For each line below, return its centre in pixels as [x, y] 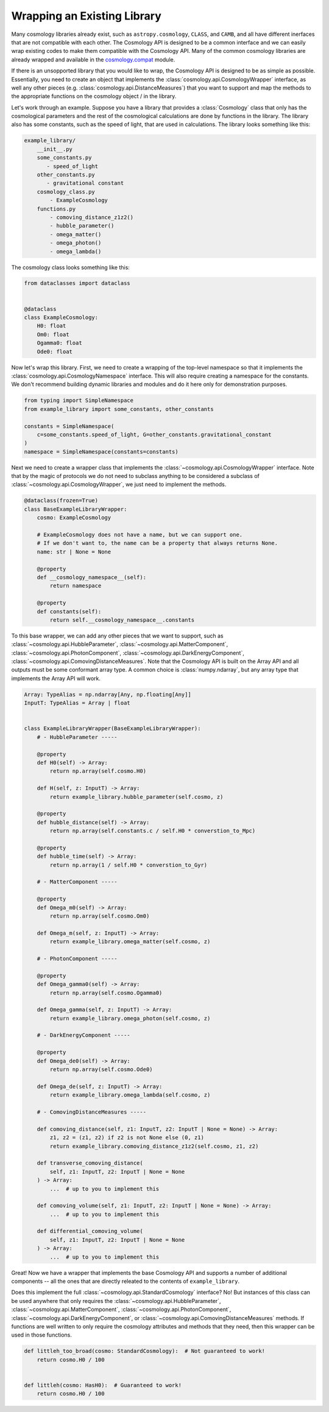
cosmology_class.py [66, 191]
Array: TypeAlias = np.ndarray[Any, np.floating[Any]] [108, 694]
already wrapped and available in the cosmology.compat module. [93, 59]
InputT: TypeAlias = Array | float [77, 703]
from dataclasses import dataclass [77, 283]
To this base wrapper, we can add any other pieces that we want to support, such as [117, 636]
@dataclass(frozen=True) [61, 501]
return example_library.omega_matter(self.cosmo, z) [130, 942]
